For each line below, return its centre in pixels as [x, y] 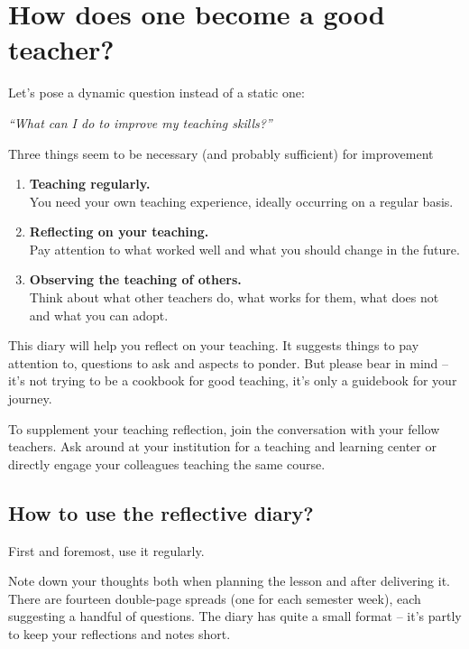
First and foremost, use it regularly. [106, 550]
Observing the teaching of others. [135, 279]
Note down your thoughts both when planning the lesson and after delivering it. [230, 581]
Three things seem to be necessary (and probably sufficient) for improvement [221, 153]
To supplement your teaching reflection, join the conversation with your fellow [224, 428]
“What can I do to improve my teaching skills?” [140, 122]
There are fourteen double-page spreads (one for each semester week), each [215, 598]
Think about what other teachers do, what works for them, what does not [234, 297]
